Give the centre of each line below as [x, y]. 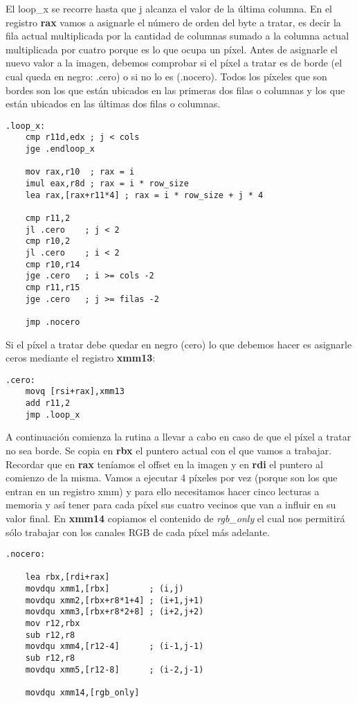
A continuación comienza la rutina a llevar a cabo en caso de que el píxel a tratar [178, 437]
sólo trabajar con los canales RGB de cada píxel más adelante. [138, 532]
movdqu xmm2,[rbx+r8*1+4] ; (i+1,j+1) [115, 600]
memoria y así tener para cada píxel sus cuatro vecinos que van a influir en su [171, 505]
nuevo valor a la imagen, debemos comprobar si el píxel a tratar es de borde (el [174, 63]
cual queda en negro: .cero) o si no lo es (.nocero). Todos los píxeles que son [166, 76]
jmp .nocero [53, 322]
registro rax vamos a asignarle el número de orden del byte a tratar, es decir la [173, 22]
